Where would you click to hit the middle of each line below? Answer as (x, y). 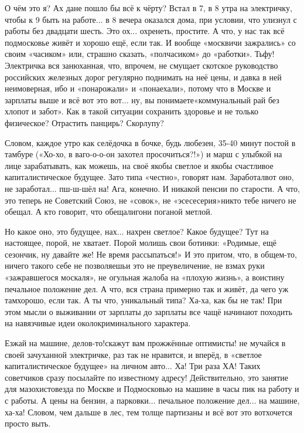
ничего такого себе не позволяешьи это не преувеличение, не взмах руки (135, 265)
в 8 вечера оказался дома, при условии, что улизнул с (201, 19)
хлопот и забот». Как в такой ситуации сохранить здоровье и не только (132, 111)
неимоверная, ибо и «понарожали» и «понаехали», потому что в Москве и (138, 88)
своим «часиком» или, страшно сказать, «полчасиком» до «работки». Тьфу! (140, 54)
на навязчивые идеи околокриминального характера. (98, 323)
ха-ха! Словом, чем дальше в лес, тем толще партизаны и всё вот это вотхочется (149, 412)
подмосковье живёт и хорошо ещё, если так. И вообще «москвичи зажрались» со (150, 42)
